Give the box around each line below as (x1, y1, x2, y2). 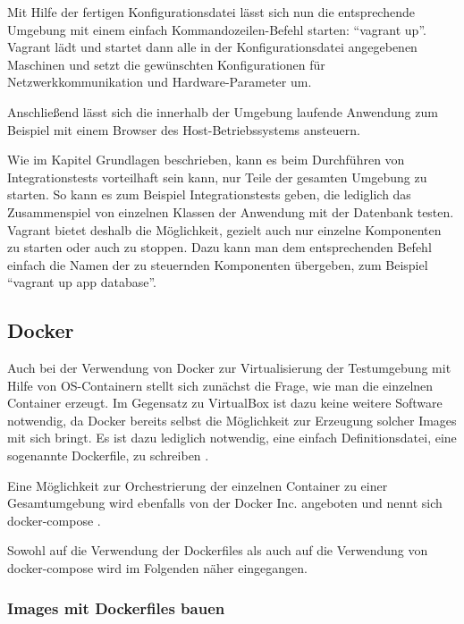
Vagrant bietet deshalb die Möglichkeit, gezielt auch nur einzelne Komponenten (7, 220, 442, 239)
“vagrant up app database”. (7, 273, 156, 291)
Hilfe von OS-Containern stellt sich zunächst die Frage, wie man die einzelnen (7, 375, 434, 394)
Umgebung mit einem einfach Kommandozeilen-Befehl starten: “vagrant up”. (7, 20, 426, 38)
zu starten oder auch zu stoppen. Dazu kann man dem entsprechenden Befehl (7, 238, 432, 257)
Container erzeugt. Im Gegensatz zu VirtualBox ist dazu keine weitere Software (7, 393, 443, 412)
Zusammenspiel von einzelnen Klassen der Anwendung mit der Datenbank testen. (7, 202, 454, 221)
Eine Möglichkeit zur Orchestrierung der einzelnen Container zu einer (7, 476, 388, 494)
